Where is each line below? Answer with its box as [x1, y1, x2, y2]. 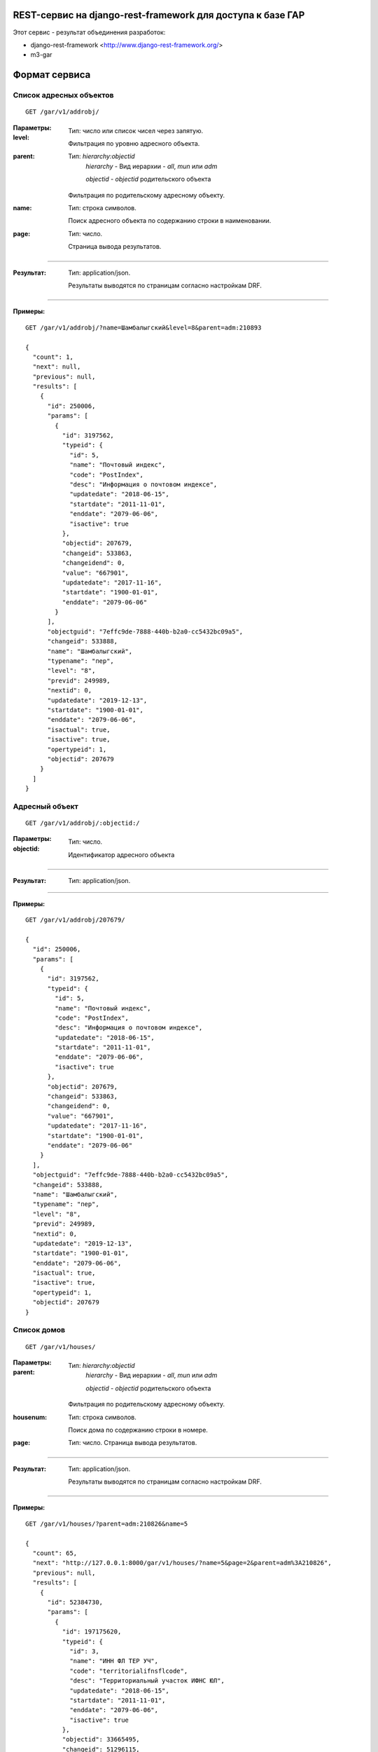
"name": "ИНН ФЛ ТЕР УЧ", [69, 1657, 159, 1665]
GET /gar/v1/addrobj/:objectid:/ [25, 819, 140, 827]
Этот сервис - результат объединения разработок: [13, 28, 166, 36]
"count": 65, [32, 1549, 78, 1557]
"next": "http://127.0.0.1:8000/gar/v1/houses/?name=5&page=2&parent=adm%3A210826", [32, 1559, 332, 1567]
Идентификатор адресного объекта [68, 850, 175, 858]
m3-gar [30, 50, 52, 59]
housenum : [13, 1413, 48, 1421]
